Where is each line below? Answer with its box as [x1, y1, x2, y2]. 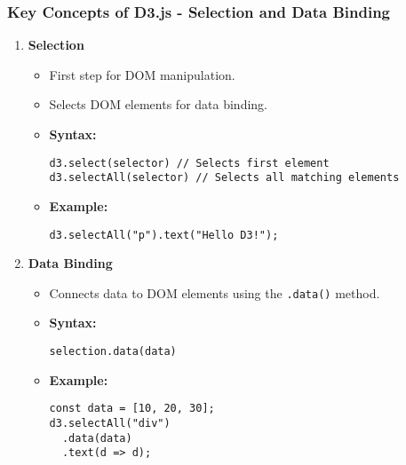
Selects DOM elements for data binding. [49, 95, 267, 114]
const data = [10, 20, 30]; [49, 402, 215, 415]
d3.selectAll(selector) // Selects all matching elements [49, 171, 400, 185]
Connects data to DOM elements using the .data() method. [49, 283, 380, 302]
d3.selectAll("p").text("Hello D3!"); [49, 228, 279, 241]
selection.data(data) [49, 345, 177, 358]
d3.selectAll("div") [49, 416, 171, 430]
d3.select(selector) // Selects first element [49, 156, 330, 169]
